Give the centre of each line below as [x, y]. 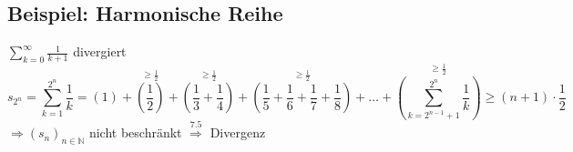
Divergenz [238, 132]
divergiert [100, 51]
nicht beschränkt [135, 132]
